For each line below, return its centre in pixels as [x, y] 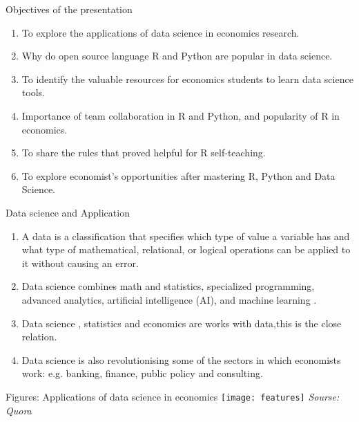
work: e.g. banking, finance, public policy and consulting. [142, 373]
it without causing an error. [80, 263]
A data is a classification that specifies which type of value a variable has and [186, 236]
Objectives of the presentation [69, 9]
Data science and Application [68, 212]
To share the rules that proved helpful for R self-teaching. [144, 153]
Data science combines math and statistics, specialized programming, [168, 286]
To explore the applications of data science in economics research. [161, 32]
